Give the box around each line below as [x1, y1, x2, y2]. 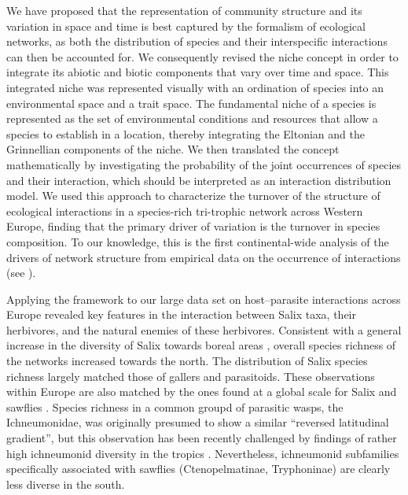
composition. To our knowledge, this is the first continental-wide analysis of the [6, 233, 389, 249]
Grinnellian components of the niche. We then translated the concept [6, 141, 340, 157]
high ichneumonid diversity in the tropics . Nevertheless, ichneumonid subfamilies [6, 445, 399, 461]
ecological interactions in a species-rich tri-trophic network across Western [6, 202, 363, 219]
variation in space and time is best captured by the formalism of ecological [6, 17, 366, 34]
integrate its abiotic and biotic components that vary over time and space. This [6, 64, 389, 80]
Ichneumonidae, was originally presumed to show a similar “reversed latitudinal [6, 414, 389, 430]
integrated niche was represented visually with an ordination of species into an [6, 79, 384, 95]
